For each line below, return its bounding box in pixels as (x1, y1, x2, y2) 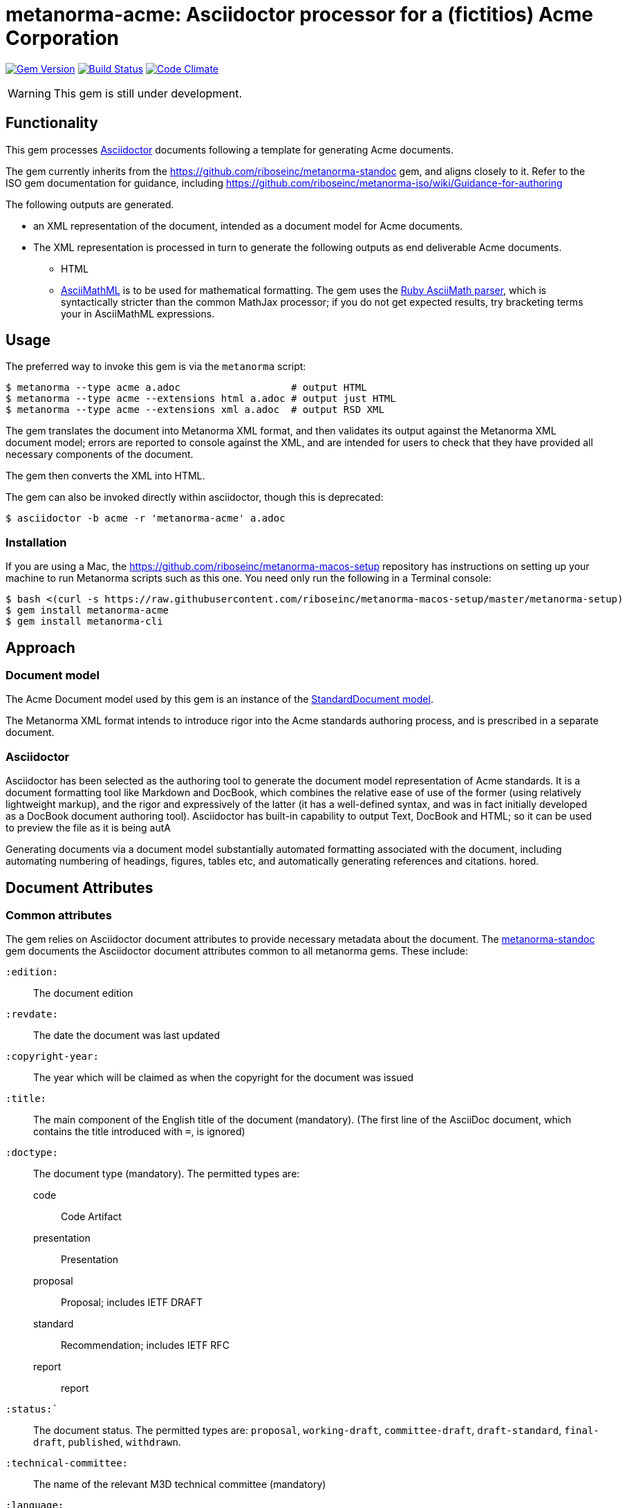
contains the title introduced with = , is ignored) (33, 1125, 245, 1138)
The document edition (33, 987, 133, 1000)
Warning (8, 86, 51, 100)
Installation (6, 535, 67, 549)
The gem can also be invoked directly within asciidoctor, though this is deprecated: (6, 491, 384, 504)
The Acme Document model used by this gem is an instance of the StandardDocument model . (6, 693, 433, 706)
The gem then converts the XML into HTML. (6, 470, 205, 482)
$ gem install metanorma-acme (6, 605, 169, 616)
